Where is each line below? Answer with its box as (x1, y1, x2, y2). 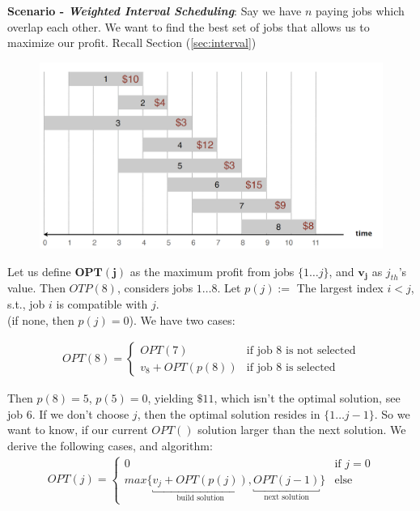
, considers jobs (117, 279, 193, 296)
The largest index (296, 279, 384, 296)
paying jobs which (316, 2, 405, 19)
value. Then (7, 279, 66, 296)
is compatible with (56, 295, 148, 312)
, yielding (147, 390, 193, 407)
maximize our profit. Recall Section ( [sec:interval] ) (7, 34, 257, 51)
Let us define (7, 262, 71, 279)
